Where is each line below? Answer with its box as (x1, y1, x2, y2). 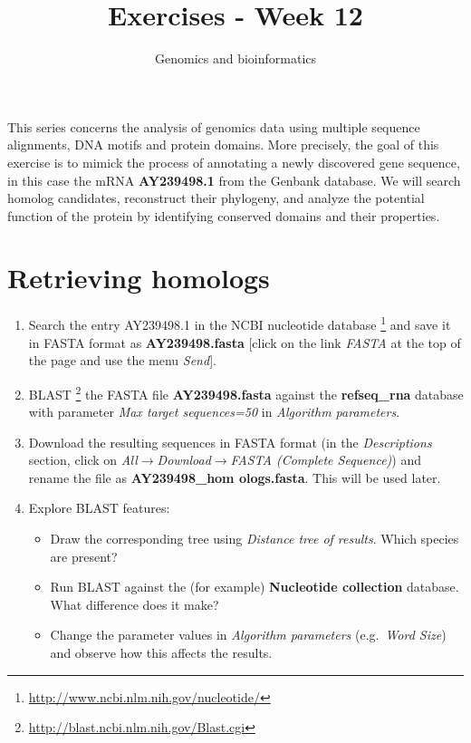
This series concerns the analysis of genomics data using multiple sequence (7, 117, 420, 136)
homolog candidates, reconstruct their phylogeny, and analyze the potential (7, 188, 425, 207)
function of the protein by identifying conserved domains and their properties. (7, 206, 440, 225)
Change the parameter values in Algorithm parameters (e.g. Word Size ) (50, 625, 447, 644)
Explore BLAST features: (28, 498, 170, 517)
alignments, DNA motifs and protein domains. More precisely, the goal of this (7, 135, 439, 154)
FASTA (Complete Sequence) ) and (230, 450, 421, 469)
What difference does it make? (50, 594, 219, 613)
